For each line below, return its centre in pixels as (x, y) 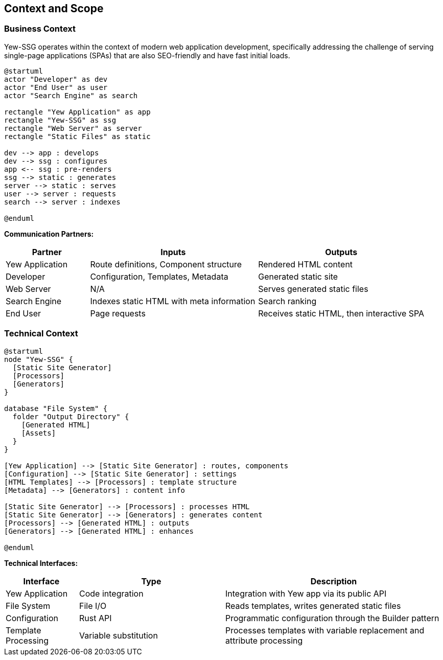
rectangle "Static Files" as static (77, 136)
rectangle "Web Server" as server (73, 128)
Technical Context (41, 334)
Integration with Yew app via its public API (306, 593)
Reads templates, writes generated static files (313, 606)
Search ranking (287, 301)
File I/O (93, 606)
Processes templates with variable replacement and (325, 630)
